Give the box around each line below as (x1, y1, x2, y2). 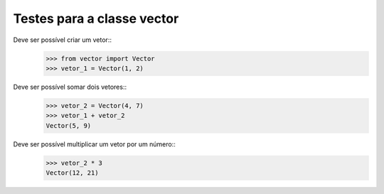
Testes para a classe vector (13, 11, 179, 26)
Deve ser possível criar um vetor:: (13, 36, 112, 44)
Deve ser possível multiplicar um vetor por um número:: (13, 139, 176, 149)
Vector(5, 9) (46, 122, 92, 129)
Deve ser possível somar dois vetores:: (13, 82, 127, 91)
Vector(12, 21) (46, 169, 99, 177)
